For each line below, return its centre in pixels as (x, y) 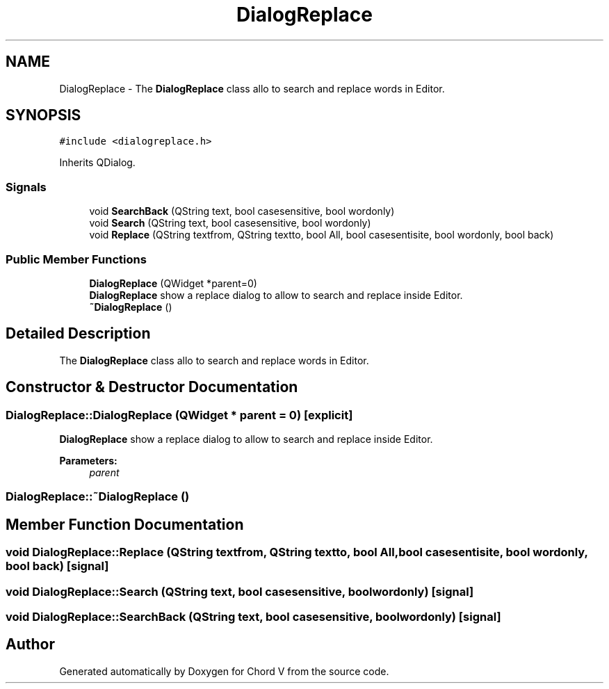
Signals (26, 187)
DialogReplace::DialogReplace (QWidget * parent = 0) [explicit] (179, 415)
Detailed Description (78, 334)
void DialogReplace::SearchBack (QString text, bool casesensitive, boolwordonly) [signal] (253, 616)
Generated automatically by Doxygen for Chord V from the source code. (224, 671)
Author (30, 645)
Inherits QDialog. (97, 163)
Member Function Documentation (125, 524)
